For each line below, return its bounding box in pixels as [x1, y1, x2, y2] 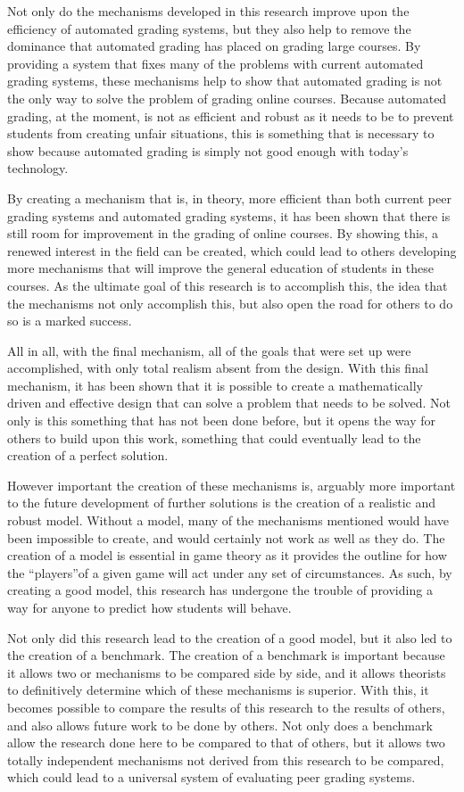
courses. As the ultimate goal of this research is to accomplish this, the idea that [7, 276, 448, 294]
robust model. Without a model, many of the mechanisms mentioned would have [7, 511, 449, 530]
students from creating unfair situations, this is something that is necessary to [7, 124, 435, 143]
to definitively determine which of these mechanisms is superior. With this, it [7, 681, 429, 699]
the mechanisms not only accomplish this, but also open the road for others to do [7, 293, 453, 312]
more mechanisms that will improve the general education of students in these [7, 259, 435, 277]
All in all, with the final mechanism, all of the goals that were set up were [7, 341, 411, 359]
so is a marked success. [7, 311, 132, 330]
